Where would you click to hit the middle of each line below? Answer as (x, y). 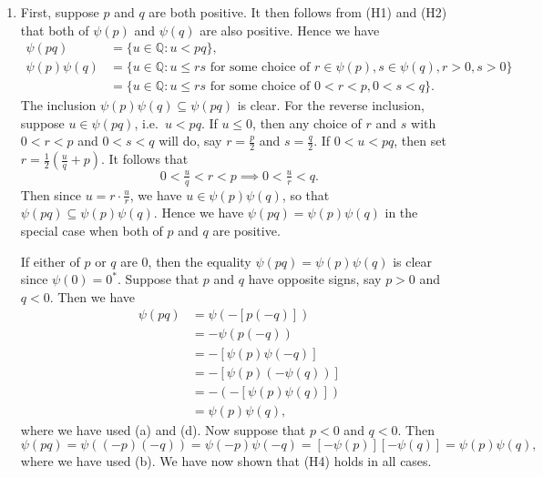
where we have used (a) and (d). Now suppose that (163, 429)
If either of (50, 261)
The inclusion (58, 105)
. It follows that (144, 159)
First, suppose (60, 12)
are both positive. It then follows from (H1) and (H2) (298, 12)
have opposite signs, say (315, 279)
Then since (51, 194)
